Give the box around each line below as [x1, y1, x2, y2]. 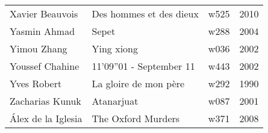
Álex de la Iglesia [10, 111, 83, 125]
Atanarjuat [92, 94, 139, 108]
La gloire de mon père [92, 76, 185, 90]
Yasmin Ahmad [10, 24, 75, 38]
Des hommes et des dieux [92, 7, 199, 20]
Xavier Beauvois [10, 7, 78, 20]
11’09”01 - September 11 [92, 59, 195, 73]
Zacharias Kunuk [10, 94, 81, 108]
